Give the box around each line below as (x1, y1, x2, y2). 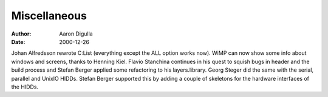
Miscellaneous (11, 9, 87, 22)
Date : (11, 38, 26, 45)
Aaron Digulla (59, 30, 94, 37)
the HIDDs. (11, 83, 39, 90)
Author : (11, 30, 32, 37)
